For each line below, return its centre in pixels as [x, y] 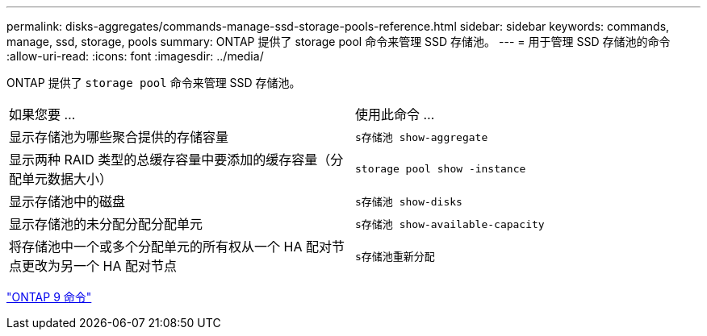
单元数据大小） [67, 179]
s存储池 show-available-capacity [450, 224]
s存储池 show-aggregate [422, 137]
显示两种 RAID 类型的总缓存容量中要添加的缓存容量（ [170, 160]
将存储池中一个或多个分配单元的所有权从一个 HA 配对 [170, 247]
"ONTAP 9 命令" [49, 297]
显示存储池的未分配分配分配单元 [106, 224]
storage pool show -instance [441, 168]
